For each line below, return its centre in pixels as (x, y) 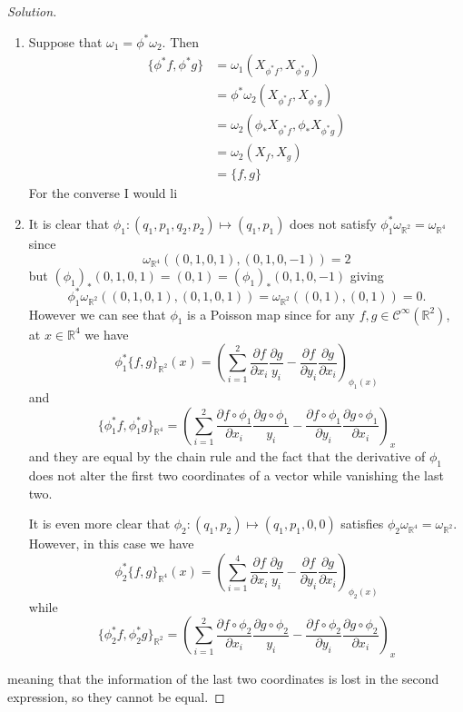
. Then (181, 41)
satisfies (362, 524)
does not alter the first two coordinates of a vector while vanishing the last (236, 475)
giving (367, 276)
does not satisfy (333, 223)
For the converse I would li (103, 193)
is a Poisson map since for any (271, 314)
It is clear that (69, 223)
